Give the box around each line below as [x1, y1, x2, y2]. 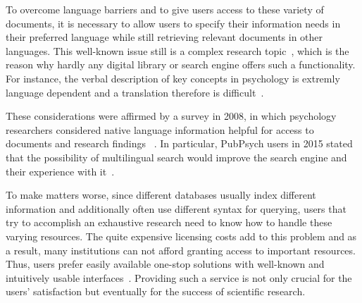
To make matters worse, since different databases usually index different [6, 187, 316, 202]
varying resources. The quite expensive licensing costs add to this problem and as [6, 228, 357, 243]
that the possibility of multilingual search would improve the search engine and [6, 149, 347, 164]
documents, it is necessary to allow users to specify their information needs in [6, 16, 341, 30]
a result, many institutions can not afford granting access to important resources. [6, 242, 356, 257]
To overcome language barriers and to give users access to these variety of [6, 2, 324, 16]
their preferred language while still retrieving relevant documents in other [6, 30, 323, 44]
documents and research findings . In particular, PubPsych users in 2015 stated [6, 136, 353, 151]
